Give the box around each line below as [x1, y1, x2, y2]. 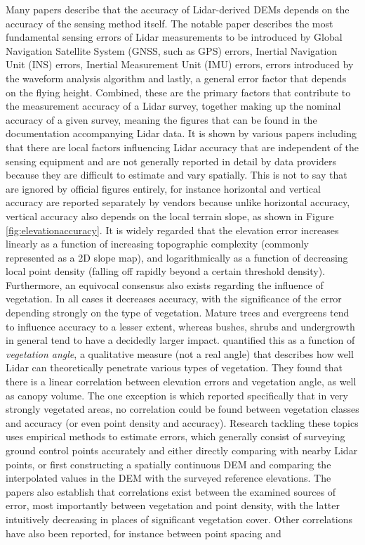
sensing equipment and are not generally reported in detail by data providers [6, 153, 337, 168]
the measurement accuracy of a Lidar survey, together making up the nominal [6, 98, 341, 113]
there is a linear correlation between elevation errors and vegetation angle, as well [6, 374, 357, 389]
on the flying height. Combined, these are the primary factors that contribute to [6, 84, 351, 99]
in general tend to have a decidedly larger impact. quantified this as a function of [6, 333, 355, 347]
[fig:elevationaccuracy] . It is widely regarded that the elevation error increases [6, 222, 339, 237]
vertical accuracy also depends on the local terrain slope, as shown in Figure [6, 208, 334, 223]
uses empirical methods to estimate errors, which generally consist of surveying [6, 429, 345, 444]
